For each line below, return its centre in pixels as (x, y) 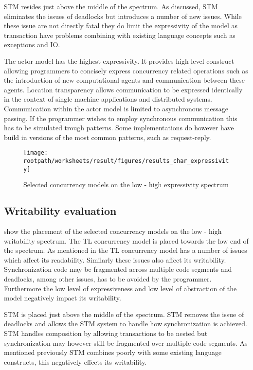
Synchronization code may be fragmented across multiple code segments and (118, 269)
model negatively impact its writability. (63, 298)
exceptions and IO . (32, 44)
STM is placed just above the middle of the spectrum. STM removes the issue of (124, 314)
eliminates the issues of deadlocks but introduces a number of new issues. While (123, 16)
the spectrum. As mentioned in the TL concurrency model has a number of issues (126, 250)
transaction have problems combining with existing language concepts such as (120, 35)
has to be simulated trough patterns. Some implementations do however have (119, 128)
